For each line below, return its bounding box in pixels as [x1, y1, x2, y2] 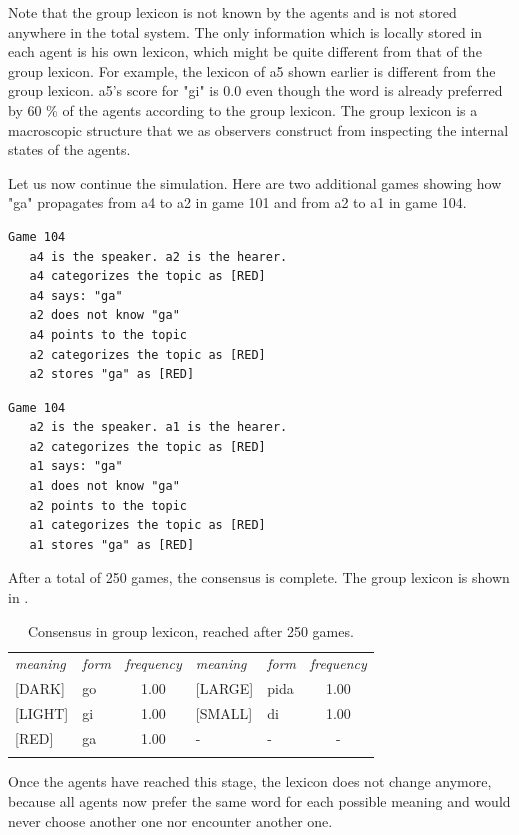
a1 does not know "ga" [29, 479, 180, 494]
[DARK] [15, 678, 65, 699]
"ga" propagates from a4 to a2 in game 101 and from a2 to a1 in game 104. [8, 192, 467, 213]
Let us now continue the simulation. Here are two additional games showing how [8, 172, 502, 193]
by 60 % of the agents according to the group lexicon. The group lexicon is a [8, 99, 478, 120]
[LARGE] [195, 678, 254, 699]
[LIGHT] [15, 703, 69, 724]
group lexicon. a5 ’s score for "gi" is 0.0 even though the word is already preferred [8, 80, 503, 101]
